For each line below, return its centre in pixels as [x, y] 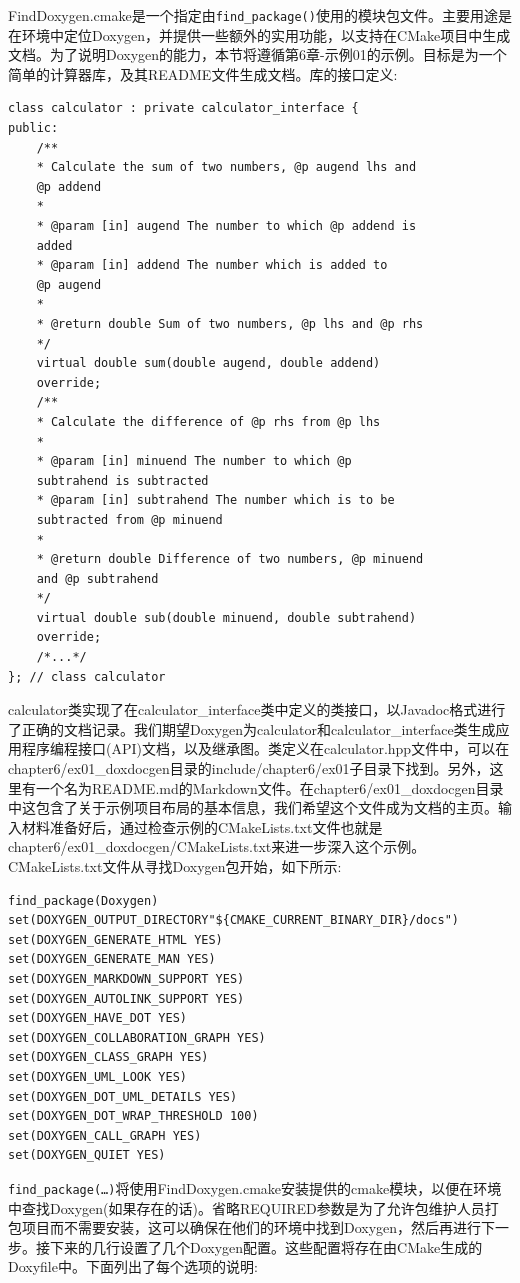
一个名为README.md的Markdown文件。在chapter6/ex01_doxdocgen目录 [269, 787]
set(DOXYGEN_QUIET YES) [87, 1155]
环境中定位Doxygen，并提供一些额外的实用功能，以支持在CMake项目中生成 [266, 34]
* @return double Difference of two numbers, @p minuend [230, 559]
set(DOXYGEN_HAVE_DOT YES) [97, 1018]
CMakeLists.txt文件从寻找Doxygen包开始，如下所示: [175, 866]
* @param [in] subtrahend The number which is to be [215, 500]
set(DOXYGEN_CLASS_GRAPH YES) [108, 1057]
